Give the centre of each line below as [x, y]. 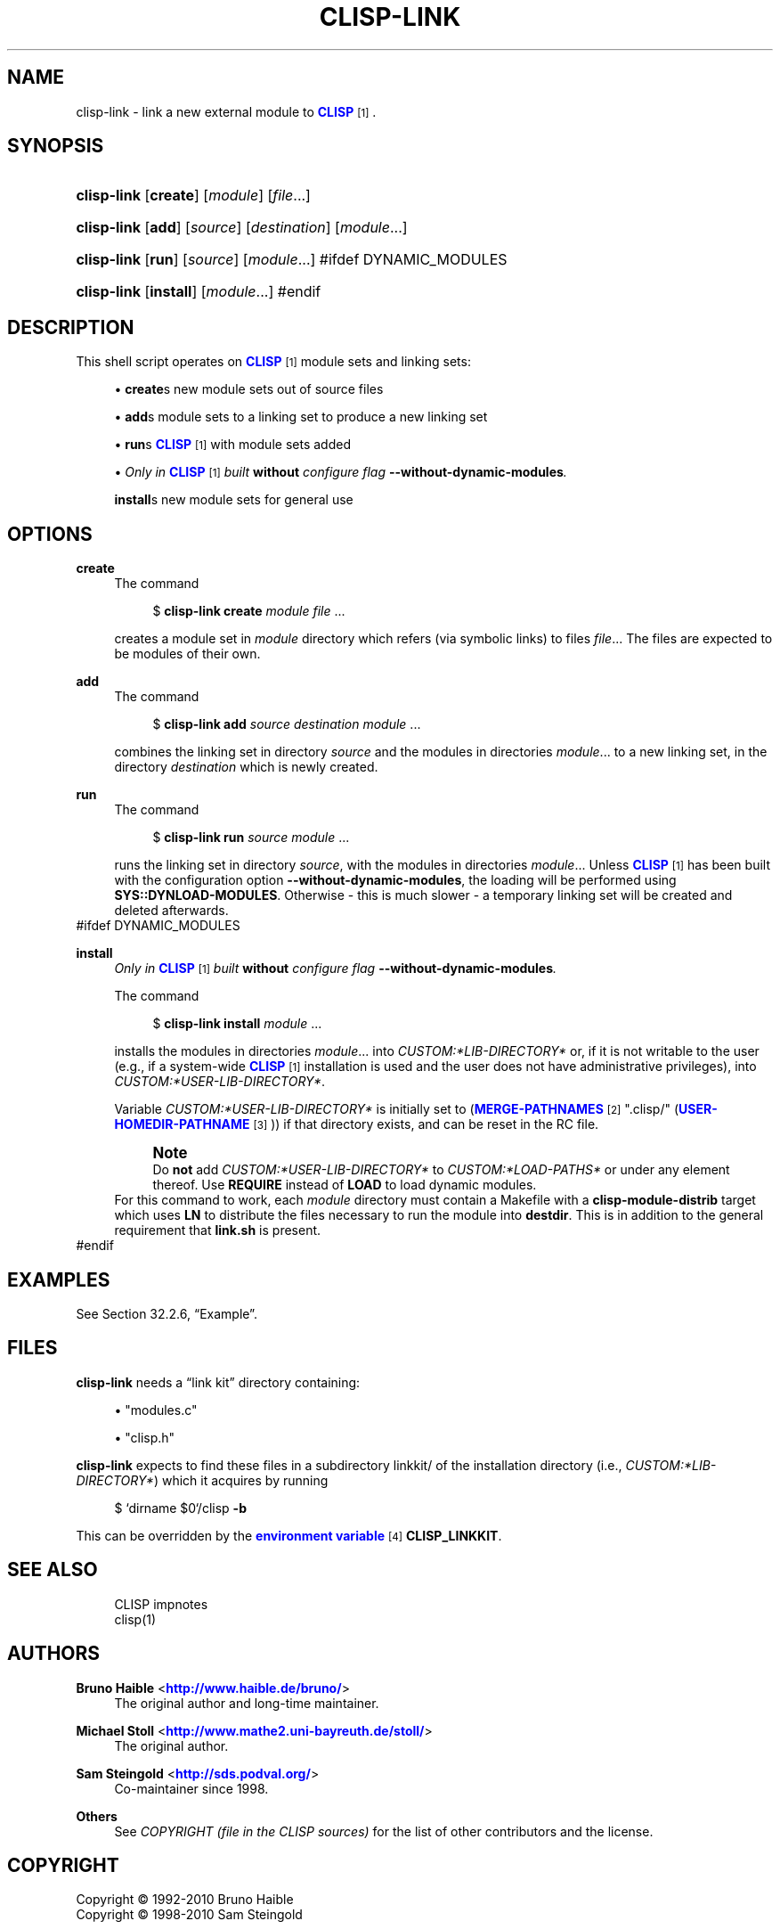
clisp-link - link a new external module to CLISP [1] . [226, 111]
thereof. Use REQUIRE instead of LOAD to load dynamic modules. [345, 1185]
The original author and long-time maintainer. [247, 1703]
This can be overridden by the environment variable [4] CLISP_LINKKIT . [289, 1535]
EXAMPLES [59, 1279]
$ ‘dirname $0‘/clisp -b [180, 1508]
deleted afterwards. [171, 911]
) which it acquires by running [241, 1480]
